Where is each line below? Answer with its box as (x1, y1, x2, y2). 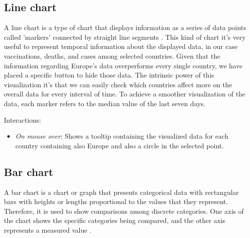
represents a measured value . (4, 224, 91, 235)
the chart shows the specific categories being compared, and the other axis (4, 215, 226, 225)
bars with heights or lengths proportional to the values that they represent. (4, 196, 228, 206)
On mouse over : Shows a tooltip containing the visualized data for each (15, 131, 229, 141)
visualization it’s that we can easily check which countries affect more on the (4, 79, 232, 89)
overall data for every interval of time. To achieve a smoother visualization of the (4, 89, 246, 99)
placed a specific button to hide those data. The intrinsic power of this (4, 70, 214, 80)
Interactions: (4, 114, 41, 125)
